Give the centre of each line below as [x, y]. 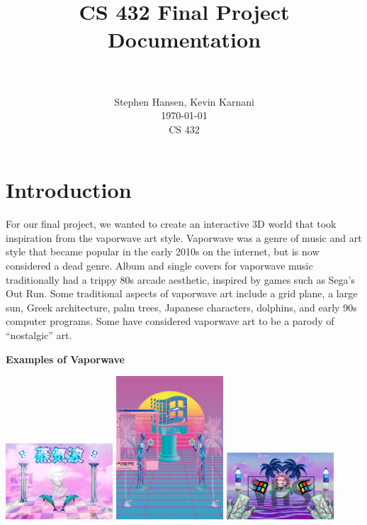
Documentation [184, 39]
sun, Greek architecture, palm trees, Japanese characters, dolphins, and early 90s [181, 307]
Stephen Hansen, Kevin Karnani [184, 101]
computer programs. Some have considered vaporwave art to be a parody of [170, 321]
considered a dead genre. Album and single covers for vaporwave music [159, 265]
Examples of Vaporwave [65, 359]
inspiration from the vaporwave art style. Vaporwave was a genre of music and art [184, 237]
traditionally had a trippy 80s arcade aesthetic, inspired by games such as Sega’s [181, 279]
